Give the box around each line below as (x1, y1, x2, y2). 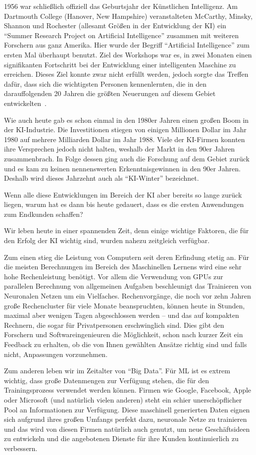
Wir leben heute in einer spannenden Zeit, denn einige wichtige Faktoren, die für (4, 225, 249, 236)
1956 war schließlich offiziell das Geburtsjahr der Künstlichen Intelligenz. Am (4, 1, 238, 11)
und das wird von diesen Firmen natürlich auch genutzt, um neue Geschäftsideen (4, 423, 250, 434)
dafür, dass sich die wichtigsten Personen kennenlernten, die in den (4, 78, 207, 89)
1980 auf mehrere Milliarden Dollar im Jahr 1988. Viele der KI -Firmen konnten (4, 134, 245, 144)
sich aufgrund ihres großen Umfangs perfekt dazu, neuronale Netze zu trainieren (4, 414, 247, 424)
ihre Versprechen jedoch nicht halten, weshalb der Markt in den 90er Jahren (4, 144, 235, 154)
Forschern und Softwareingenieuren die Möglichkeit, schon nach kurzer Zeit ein (4, 329, 243, 340)
